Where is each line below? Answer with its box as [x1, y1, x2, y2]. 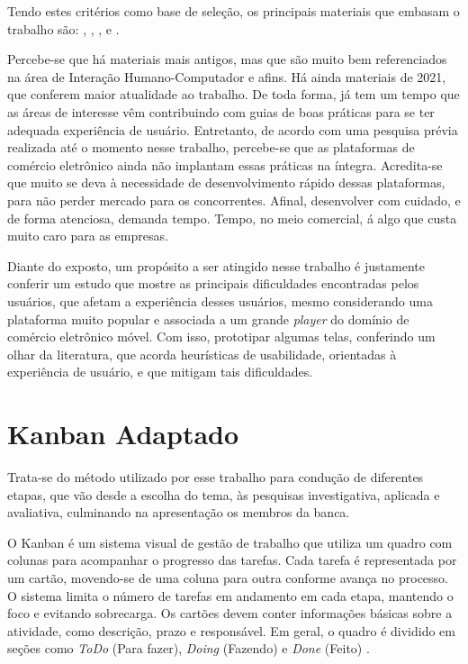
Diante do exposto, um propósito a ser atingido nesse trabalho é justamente [7, 256, 425, 275]
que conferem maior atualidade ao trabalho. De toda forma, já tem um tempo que [7, 85, 460, 104]
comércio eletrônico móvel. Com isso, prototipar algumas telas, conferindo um [7, 327, 436, 346]
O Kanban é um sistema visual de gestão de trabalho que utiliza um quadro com [7, 532, 453, 551]
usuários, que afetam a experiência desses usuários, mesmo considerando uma [7, 291, 433, 310]
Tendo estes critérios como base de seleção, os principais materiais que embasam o [7, 2, 460, 20]
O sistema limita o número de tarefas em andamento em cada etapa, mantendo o [7, 586, 454, 605]
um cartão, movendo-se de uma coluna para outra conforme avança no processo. [7, 568, 448, 587]
